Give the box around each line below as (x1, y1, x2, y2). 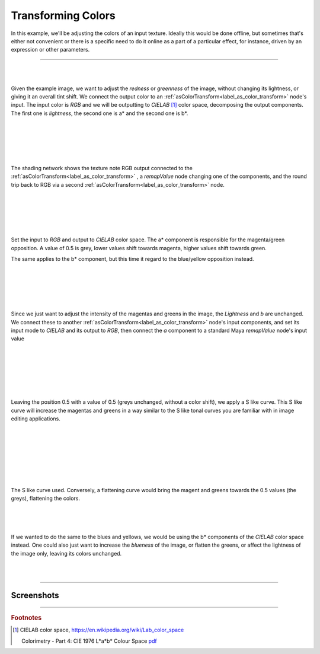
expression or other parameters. (11, 46, 90, 53)
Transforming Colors (11, 9, 116, 22)
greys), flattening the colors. (11, 495, 80, 502)
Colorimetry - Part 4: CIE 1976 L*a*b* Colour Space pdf (21, 637, 157, 645)
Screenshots (11, 591, 59, 601)
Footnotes (11, 614, 42, 622)
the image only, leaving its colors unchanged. (11, 550, 122, 557)
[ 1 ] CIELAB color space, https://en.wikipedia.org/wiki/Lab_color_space (12, 626, 184, 634)
